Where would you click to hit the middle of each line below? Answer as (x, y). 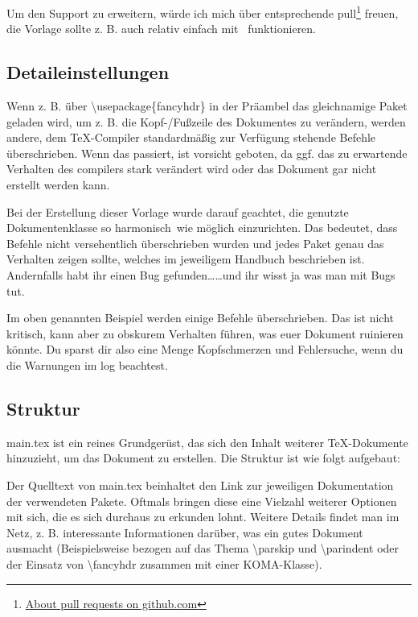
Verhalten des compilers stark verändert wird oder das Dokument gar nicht (192, 169)
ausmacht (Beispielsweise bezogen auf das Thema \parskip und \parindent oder (203, 548)
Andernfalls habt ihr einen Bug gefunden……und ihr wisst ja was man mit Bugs (201, 274)
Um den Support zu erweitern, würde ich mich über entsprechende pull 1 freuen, (203, 12)
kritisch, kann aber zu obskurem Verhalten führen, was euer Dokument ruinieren (205, 333)
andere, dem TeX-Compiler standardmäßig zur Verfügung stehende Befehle (191, 137)
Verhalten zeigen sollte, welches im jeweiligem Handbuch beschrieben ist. (186, 259)
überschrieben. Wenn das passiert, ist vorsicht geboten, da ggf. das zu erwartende (207, 153)
